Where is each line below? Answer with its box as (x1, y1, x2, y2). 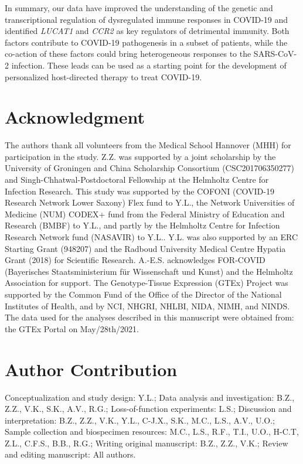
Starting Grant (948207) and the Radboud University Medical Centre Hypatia (5, 242, 286, 254)
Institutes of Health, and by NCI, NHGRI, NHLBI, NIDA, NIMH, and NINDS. (5, 299, 290, 312)
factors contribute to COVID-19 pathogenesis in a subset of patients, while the (5, 36, 288, 48)
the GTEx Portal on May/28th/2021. (5, 322, 139, 335)
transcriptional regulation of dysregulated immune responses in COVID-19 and (5, 13, 288, 25)
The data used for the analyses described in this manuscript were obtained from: (5, 311, 294, 323)
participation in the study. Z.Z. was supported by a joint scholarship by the (5, 150, 276, 162)
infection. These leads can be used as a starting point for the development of (11, 59, 287, 71)
